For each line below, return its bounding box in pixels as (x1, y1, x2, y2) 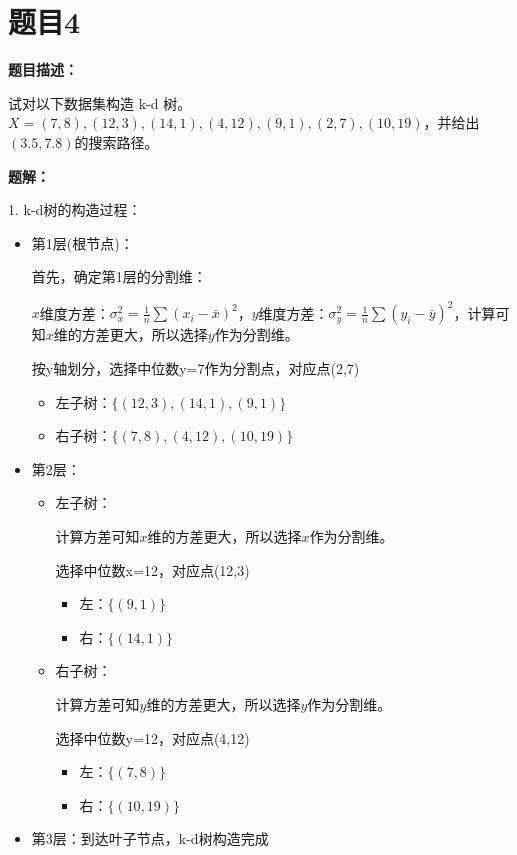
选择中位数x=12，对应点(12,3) (55, 559, 250, 580)
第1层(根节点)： (31, 232, 134, 253)
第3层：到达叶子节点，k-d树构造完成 (31, 828, 269, 849)
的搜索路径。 (74, 131, 159, 152)
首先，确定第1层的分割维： (31, 266, 207, 287)
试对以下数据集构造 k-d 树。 (8, 92, 192, 113)
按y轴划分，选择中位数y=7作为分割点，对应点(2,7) (31, 357, 360, 378)
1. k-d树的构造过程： (8, 199, 142, 220)
